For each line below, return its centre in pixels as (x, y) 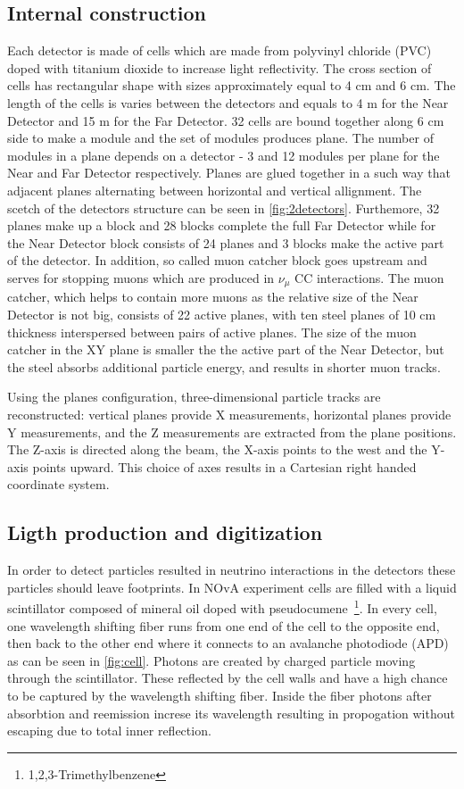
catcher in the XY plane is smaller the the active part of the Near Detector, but (226, 349)
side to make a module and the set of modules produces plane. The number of (220, 138)
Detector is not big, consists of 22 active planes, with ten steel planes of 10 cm (222, 314)
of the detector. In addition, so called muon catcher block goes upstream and (217, 260)
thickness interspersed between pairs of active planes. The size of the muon (212, 332)
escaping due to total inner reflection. (109, 731)
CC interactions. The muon (369, 277)
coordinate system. (58, 484)
